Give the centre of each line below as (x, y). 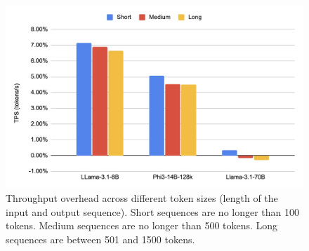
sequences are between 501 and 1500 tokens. (100, 239)
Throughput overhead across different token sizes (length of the (142, 198)
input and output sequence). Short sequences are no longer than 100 (153, 211)
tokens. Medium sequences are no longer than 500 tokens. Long (142, 225)
